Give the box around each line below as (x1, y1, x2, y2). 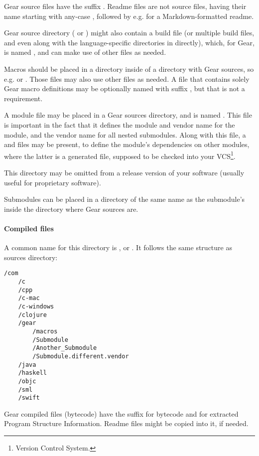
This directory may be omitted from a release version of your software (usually (4, 167, 245, 177)
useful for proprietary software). (4, 177, 101, 187)
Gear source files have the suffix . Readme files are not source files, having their (4, 1, 247, 11)
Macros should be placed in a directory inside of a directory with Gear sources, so (4, 63, 254, 74)
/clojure (18, 311, 47, 318)
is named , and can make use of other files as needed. (4, 47, 166, 57)
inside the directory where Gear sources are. (4, 203, 138, 214)
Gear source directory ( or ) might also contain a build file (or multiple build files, (4, 27, 255, 38)
